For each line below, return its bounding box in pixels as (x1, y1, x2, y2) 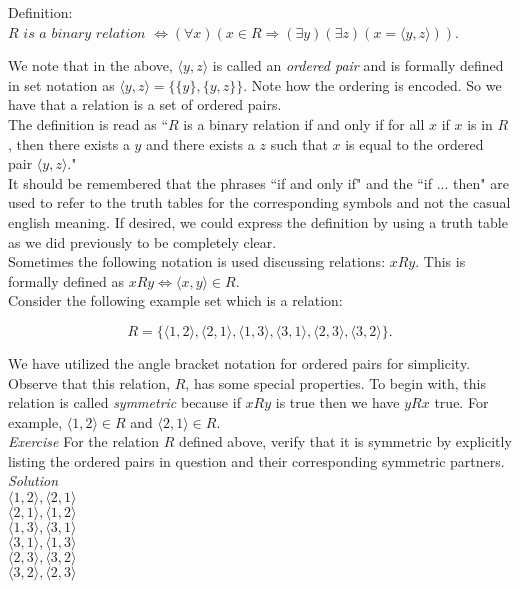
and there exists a (146, 133, 255, 154)
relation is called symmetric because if (8, 392, 241, 413)
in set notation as (8, 74, 115, 95)
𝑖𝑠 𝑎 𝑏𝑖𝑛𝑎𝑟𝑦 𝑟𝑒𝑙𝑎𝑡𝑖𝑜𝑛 (23, 26, 146, 41)
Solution (8, 470, 59, 491)
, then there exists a (8, 133, 130, 154)
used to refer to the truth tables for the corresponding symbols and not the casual (8, 192, 511, 213)
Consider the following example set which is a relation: (8, 290, 343, 311)
